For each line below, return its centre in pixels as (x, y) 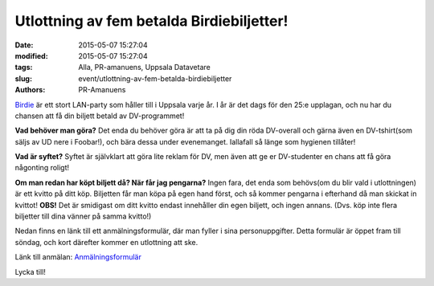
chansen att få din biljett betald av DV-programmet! (100, 116)
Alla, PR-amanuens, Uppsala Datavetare (144, 67)
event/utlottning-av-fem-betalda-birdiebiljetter (155, 78)
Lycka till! (30, 272)
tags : (24, 67)
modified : (31, 55)
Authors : (30, 90)
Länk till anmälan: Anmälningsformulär (78, 257)
